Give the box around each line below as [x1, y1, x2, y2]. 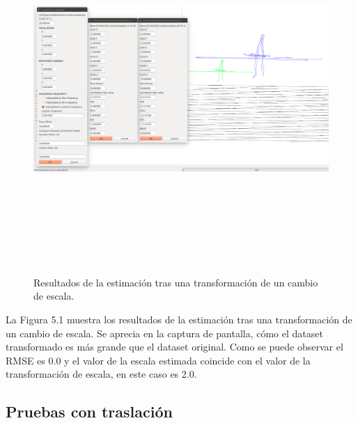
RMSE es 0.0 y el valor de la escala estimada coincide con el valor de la [6, 353, 311, 367]
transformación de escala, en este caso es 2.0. [6, 367, 197, 381]
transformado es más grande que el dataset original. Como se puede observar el [6, 339, 343, 354]
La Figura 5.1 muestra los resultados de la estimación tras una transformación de [6, 312, 352, 326]
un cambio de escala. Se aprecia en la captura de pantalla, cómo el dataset [6, 325, 323, 340]
